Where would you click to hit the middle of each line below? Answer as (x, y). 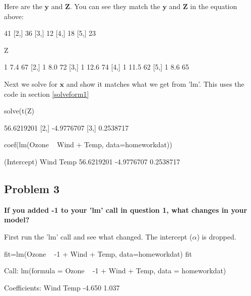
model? (17, 220)
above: (14, 16)
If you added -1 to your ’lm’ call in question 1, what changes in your (126, 210)
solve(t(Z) (19, 111)
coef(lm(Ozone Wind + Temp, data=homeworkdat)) (88, 144)
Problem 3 (32, 188)
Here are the (23, 6)
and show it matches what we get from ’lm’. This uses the (155, 83)
